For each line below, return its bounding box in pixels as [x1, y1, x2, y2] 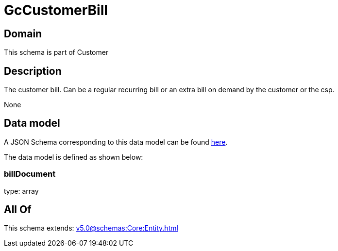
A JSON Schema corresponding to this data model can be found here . [4, 137, 228, 146]
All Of [4, 203, 32, 216]
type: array [4, 186, 39, 195]
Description [4, 65, 62, 77]
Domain [4, 27, 42, 40]
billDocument [4, 169, 56, 179]
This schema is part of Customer [4, 48, 109, 57]
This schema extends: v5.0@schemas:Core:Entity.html [4, 224, 178, 233]
